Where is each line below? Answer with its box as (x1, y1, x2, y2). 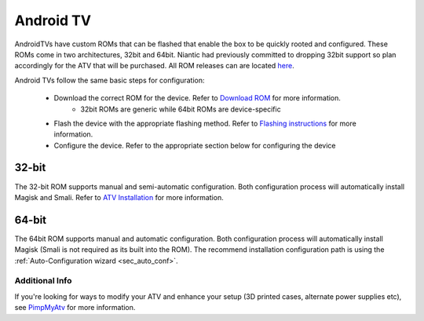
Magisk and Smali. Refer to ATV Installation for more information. (14, 192, 224, 202)
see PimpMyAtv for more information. (14, 303, 136, 312)
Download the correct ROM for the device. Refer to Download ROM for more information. (53, 93, 342, 103)
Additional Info (14, 275, 72, 286)
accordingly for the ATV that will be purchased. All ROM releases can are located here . (14, 61, 294, 71)
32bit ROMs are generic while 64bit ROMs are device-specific (80, 104, 282, 114)
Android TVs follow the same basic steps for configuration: (14, 75, 205, 85)
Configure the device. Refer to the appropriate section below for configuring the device (53, 140, 337, 150)
